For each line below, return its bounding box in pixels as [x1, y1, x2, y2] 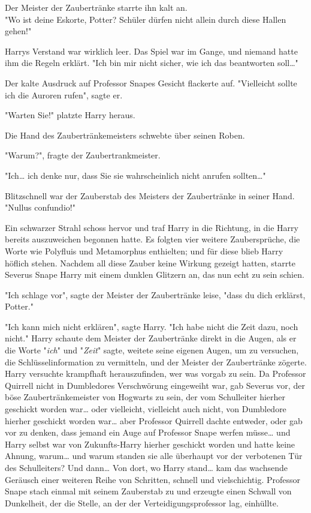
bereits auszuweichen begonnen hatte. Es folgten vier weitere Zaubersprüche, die [5, 233, 300, 245]
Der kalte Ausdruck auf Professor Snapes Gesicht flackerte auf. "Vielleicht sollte [5, 76, 297, 89]
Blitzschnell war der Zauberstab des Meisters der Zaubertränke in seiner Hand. [5, 189, 295, 202]
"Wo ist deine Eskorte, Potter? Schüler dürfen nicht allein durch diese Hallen [5, 13, 286, 25]
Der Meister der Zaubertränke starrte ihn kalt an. [5, 1, 188, 13]
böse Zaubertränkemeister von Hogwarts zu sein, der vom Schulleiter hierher [5, 391, 286, 403]
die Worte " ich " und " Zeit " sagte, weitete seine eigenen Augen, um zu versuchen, [5, 344, 299, 356]
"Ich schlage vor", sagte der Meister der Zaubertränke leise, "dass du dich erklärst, [5, 288, 306, 301]
